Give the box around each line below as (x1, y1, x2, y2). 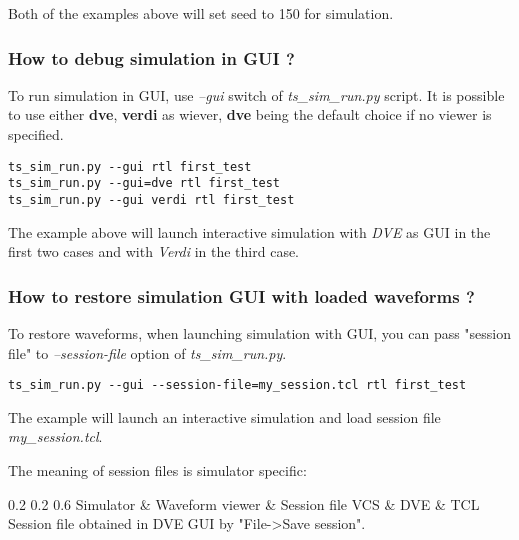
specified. (8, 124, 64, 144)
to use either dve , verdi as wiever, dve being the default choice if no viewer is (8, 104, 492, 125)
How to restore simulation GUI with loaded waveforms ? (8, 283, 475, 308)
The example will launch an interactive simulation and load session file (8, 406, 441, 427)
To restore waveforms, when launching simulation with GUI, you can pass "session (8, 322, 512, 343)
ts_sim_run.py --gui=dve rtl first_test (8, 176, 281, 191)
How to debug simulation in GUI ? (8, 45, 295, 70)
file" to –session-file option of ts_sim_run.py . (8, 342, 287, 363)
